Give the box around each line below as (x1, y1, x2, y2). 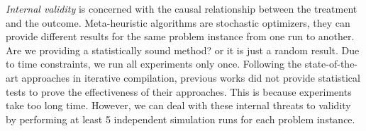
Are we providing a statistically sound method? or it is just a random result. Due (6, 42, 360, 57)
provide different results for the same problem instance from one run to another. (6, 29, 355, 44)
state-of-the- (304, 56, 358, 71)
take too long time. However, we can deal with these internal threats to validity (6, 98, 351, 113)
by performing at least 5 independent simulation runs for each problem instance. (6, 111, 355, 126)
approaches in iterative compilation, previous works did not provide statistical (21, 70, 360, 85)
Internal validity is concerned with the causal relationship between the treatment (6, 1, 357, 15)
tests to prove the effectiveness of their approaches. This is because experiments (6, 84, 352, 99)
